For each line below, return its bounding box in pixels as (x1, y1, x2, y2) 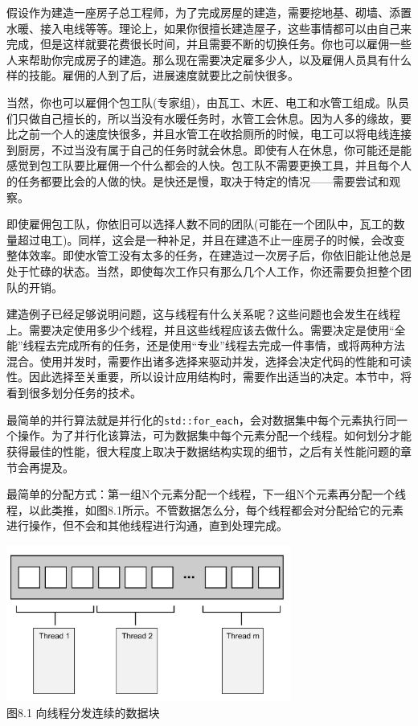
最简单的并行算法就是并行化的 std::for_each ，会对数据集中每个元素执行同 (6, 411, 397, 428)
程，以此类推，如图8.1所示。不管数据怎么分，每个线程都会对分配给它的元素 (6, 501, 404, 518)
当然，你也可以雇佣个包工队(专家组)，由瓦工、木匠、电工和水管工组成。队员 (6, 93, 409, 110)
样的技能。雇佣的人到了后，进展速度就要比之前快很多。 (6, 67, 299, 84)
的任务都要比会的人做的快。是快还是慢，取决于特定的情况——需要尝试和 (6, 172, 389, 189)
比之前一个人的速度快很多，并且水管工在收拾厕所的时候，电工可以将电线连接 (6, 125, 412, 142)
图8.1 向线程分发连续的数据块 (6, 703, 160, 720)
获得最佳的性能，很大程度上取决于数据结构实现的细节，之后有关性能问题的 (6, 442, 400, 459)
